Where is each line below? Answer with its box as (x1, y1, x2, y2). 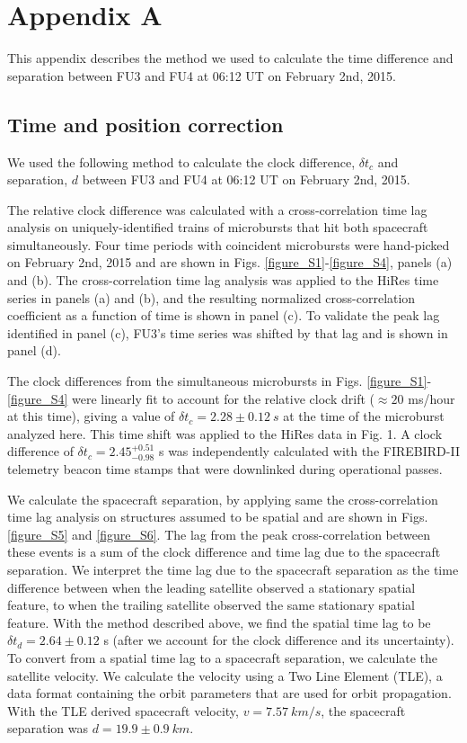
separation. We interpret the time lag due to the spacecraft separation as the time (7, 559, 459, 578)
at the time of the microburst (283, 407, 445, 425)
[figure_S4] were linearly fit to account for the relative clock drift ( (7, 389, 374, 407)
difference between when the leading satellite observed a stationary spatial (7, 577, 416, 596)
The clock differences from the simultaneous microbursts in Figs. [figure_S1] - (7, 371, 432, 390)
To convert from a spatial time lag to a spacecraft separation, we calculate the (7, 648, 438, 667)
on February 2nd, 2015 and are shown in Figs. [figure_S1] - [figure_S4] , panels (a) (7, 253, 453, 272)
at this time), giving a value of (7, 407, 175, 425)
